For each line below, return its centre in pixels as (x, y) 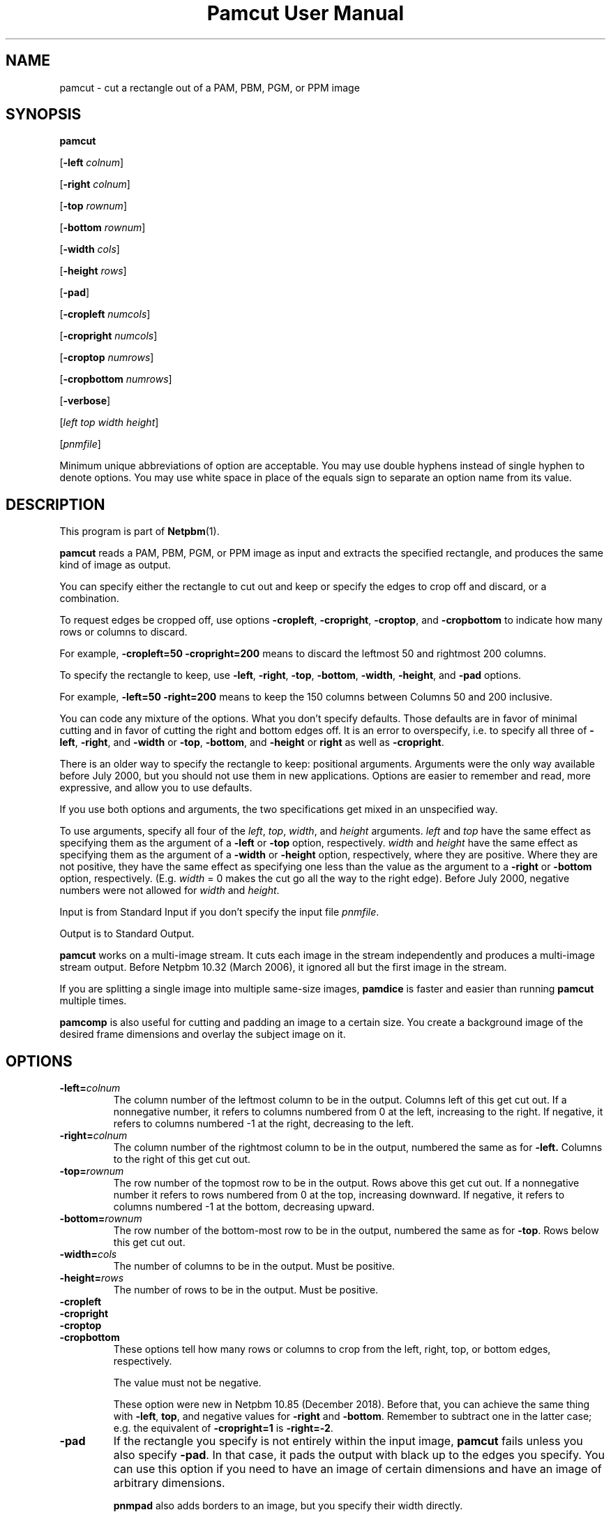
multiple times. (93, 1001)
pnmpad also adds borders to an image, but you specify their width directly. (288, 1506)
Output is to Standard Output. (127, 934)
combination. (89, 599)
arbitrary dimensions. (169, 1483)
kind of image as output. (115, 565)
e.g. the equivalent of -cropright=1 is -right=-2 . (223, 1428)
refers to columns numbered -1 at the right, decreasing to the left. (264, 1124)
